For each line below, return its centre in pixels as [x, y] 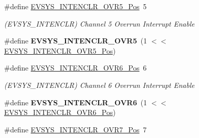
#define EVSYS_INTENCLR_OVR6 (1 [76, 102]
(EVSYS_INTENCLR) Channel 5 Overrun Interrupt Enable [99, 23]
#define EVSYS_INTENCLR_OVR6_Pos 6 [75, 68]
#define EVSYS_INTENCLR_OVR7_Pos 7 [75, 129]
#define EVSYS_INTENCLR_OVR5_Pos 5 [75, 6]
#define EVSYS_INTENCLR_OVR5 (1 [76, 41]
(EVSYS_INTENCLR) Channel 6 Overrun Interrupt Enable [99, 85]
